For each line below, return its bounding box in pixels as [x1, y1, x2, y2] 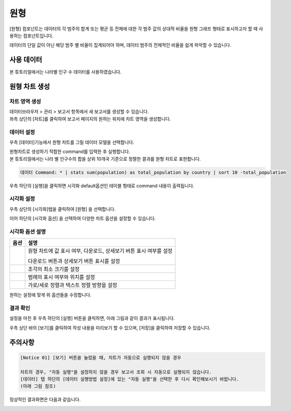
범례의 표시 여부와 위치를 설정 [28, 274, 96, 281]
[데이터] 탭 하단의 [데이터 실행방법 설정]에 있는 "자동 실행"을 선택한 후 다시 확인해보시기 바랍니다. [20, 376, 239, 382]
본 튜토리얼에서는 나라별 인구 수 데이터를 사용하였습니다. [9, 69, 122, 75]
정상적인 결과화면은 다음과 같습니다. [9, 397, 81, 403]
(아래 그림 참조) [20, 383, 56, 389]
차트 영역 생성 [9, 98, 41, 105]
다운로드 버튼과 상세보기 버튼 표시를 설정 [28, 257, 120, 265]
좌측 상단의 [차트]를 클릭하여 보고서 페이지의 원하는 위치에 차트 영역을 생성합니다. [9, 116, 171, 122]
